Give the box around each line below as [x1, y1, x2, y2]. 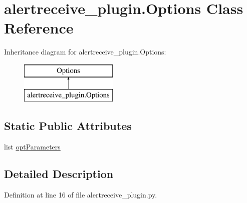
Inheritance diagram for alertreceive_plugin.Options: [4, 46, 166, 57]
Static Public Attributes [4, 118, 132, 133]
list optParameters [4, 141, 61, 152]
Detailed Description [4, 166, 114, 181]
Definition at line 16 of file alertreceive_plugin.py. [4, 189, 157, 200]
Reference [4, 17, 74, 38]
